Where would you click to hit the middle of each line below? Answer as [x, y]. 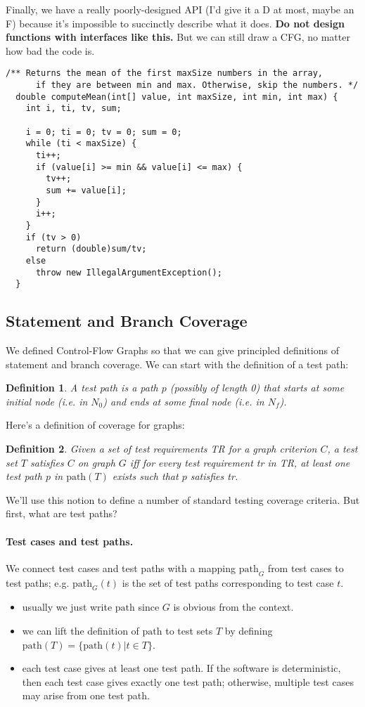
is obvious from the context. [233, 607]
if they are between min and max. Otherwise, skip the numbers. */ [197, 85]
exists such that [145, 476]
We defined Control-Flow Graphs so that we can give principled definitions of [172, 350]
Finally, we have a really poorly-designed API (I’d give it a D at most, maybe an [180, 9]
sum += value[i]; [86, 190]
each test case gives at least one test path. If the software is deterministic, [181, 668]
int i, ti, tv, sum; [73, 109]
